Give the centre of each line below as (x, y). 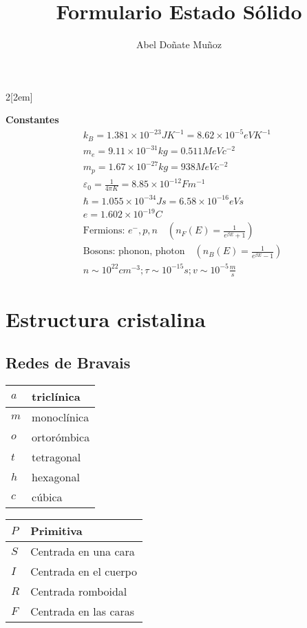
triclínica (56, 397)
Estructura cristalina (106, 318)
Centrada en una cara (83, 552)
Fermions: (104, 231)
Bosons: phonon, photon (134, 252)
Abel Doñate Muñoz (179, 44)
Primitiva (56, 531)
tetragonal (56, 457)
